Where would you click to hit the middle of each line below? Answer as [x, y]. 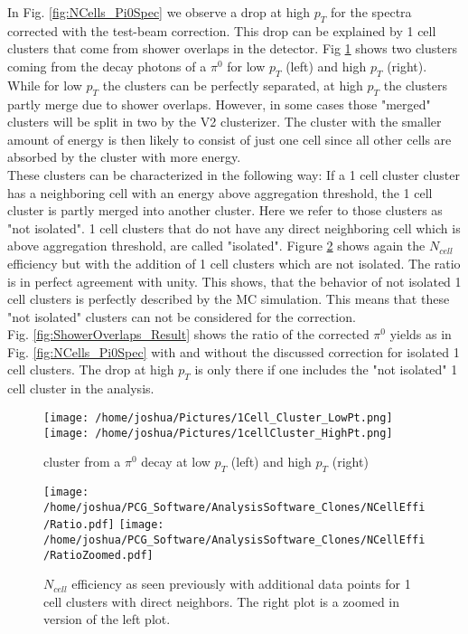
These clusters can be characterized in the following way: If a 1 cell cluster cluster [234, 174]
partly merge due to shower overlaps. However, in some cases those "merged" [219, 104]
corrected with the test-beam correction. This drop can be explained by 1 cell [222, 30]
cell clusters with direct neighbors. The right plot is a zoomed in [222, 601]
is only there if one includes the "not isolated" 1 [326, 369]
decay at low [176, 462]
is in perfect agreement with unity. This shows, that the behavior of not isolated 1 [234, 281]
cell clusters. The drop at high [91, 369]
